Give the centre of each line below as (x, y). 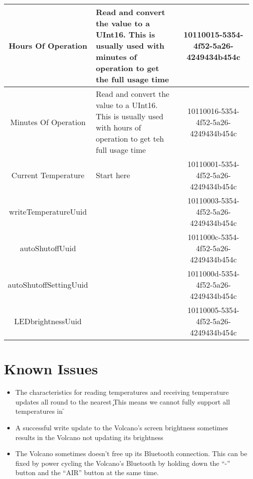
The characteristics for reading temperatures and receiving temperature (122, 392)
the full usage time (132, 79)
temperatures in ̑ (40, 411)
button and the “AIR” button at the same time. (87, 472)
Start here (113, 175)
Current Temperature (48, 175)
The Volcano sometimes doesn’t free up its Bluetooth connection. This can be (131, 453)
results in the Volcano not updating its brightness (89, 437)
